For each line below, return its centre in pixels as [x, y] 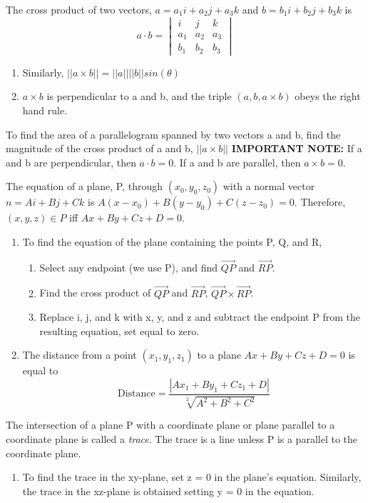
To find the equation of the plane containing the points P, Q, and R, [172, 241]
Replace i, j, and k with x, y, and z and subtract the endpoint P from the [200, 317]
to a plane [219, 355]
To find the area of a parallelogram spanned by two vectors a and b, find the [173, 134]
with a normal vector [269, 186]
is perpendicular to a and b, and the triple [139, 96]
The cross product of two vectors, [79, 9]
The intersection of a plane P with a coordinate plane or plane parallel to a [170, 425]
